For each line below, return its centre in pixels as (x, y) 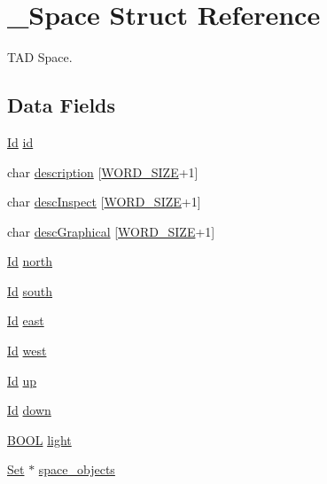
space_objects (77, 469)
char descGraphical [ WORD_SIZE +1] (111, 231)
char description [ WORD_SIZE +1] (103, 172)
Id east (26, 320)
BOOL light (39, 439)
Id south (30, 290)
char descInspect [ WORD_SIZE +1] (104, 202)
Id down (29, 410)
